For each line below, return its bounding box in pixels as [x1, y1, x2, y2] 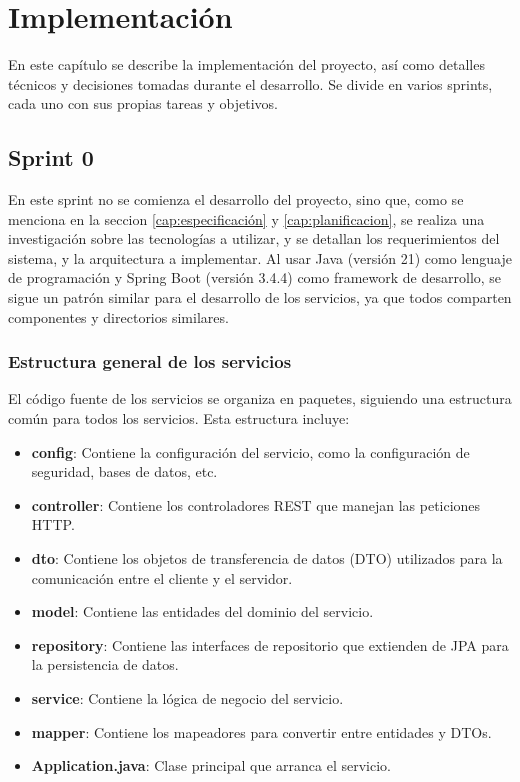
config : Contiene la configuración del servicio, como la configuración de [31, 441, 470, 462]
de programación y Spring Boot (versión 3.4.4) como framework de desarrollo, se [8, 267, 502, 288]
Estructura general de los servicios [8, 349, 292, 374]
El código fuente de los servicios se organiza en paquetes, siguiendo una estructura [8, 388, 512, 409]
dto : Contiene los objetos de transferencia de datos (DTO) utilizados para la [31, 548, 503, 569]
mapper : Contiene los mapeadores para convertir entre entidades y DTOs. [31, 721, 492, 742]
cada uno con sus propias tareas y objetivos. [8, 93, 278, 114]
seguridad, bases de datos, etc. [31, 461, 218, 482]
